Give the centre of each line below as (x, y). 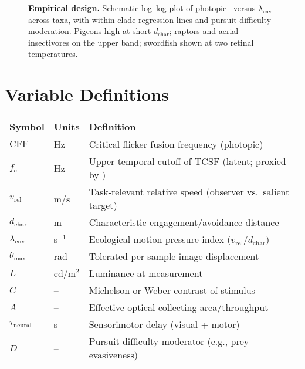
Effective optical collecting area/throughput (179, 307)
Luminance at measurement (146, 273)
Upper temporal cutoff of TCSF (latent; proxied (187, 161)
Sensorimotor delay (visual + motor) (164, 324)
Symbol (27, 127)
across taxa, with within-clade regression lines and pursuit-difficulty (150, 19)
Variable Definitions (87, 94)
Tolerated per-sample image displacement (174, 256)
